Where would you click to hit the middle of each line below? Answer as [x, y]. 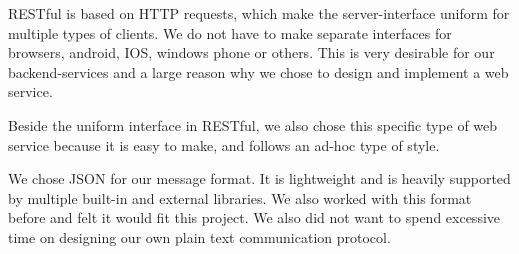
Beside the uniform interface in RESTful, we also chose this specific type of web [253, 124]
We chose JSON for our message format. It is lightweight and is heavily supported [259, 178]
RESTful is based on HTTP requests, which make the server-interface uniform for [259, 13]
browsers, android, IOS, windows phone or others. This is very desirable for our [251, 52]
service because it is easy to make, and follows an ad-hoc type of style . [224, 144]
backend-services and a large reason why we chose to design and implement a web [258, 71]
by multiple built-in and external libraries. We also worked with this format [240, 197]
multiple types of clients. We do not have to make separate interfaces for [230, 32]
